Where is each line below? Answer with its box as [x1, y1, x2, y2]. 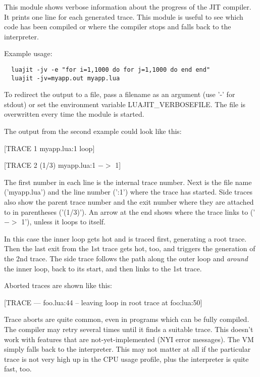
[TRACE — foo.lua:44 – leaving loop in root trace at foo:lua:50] [4, 297, 202, 307]
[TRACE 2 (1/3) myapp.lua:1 [4, 160, 96, 170]
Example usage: [4, 48, 53, 59]
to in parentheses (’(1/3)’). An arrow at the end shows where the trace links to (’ [4, 206, 255, 217]
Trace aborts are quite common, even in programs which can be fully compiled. [4, 314, 249, 324]
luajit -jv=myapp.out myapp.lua [11, 74, 120, 82]
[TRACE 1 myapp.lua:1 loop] [4, 143, 95, 153]
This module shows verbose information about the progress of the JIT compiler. [4, 2, 251, 12]
